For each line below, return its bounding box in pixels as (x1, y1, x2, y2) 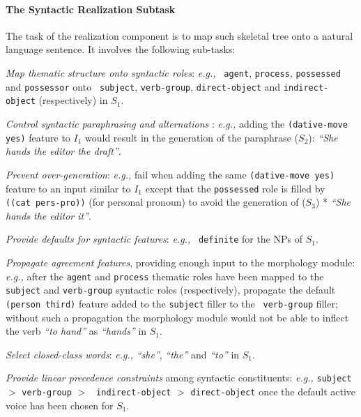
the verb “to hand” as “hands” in (6, 324, 147, 338)
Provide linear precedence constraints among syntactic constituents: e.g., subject (6, 370, 352, 385)
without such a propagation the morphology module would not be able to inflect (6, 310, 349, 324)
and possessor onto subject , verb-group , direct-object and (6, 79, 281, 93)
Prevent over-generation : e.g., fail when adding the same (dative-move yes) (6, 167, 335, 181)
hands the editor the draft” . (6, 144, 121, 158)
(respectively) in (38, 93, 108, 107)
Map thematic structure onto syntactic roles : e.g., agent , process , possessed (6, 65, 341, 79)
